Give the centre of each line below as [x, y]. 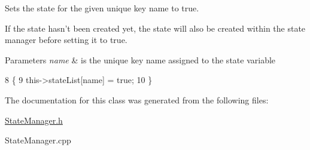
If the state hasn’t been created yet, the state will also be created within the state [155, 28]
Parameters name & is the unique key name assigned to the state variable [140, 59]
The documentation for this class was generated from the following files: [137, 100]
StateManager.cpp [38, 140]
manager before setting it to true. [66, 40]
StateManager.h [34, 120]
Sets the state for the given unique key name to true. [102, 8]
